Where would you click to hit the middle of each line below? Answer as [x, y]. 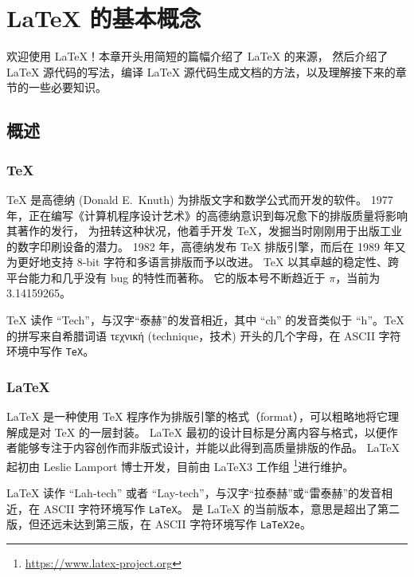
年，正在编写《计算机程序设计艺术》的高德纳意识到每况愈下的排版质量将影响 [207, 215]
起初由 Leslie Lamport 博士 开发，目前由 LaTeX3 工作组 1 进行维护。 [180, 465]
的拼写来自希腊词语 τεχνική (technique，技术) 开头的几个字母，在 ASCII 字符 [204, 335]
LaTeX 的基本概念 [104, 18]
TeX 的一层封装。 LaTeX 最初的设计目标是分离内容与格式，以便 [221, 432]
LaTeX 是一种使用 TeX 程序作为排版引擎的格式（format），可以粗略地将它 [197, 416]
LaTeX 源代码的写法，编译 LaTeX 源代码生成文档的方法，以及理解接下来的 [201, 71]
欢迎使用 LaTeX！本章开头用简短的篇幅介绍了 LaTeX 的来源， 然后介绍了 [197, 56]
